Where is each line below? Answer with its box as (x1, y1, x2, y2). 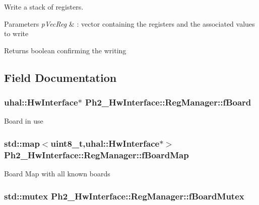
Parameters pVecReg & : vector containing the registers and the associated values (4, 18, 255, 29)
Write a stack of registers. (4, 2, 84, 12)
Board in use (4, 116, 43, 126)
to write (4, 28, 29, 39)
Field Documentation (4, 69, 117, 85)
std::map (4, 137, 40, 149)
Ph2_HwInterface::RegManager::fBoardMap (4, 148, 189, 161)
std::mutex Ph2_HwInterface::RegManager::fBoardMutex (4, 189, 244, 202)
